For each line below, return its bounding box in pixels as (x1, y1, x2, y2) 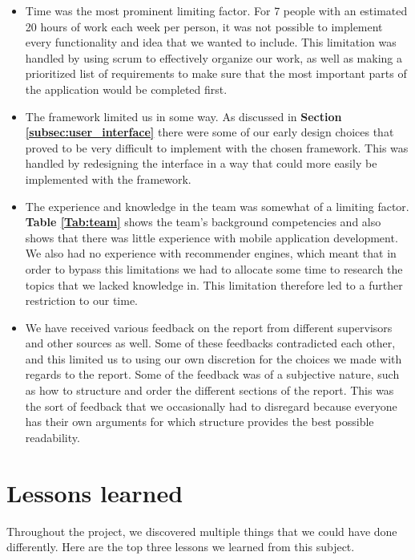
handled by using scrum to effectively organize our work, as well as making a (25, 49, 402, 66)
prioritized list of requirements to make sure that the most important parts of (25, 65, 407, 82)
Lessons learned (6, 476, 183, 509)
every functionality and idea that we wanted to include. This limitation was (25, 34, 397, 51)
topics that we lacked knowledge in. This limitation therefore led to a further (25, 276, 403, 293)
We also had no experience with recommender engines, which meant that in (25, 245, 397, 262)
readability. (25, 428, 80, 445)
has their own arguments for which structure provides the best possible (25, 413, 374, 430)
